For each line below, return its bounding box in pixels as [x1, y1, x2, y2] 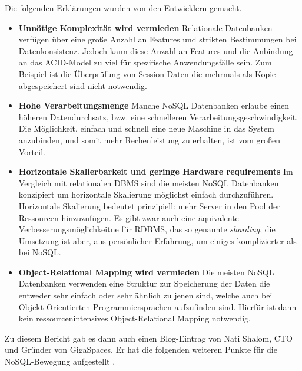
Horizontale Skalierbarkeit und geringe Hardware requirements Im [18, 165, 293, 178]
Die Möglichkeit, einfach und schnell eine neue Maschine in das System [18, 122, 274, 134]
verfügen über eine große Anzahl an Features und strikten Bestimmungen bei [18, 33, 297, 45]
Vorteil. [18, 145, 45, 157]
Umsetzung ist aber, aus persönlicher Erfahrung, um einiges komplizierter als [18, 234, 297, 247]
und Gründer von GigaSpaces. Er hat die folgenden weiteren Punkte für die [5, 343, 277, 356]
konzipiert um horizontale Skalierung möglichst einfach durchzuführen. [18, 188, 274, 201]
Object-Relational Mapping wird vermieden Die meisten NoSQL [18, 265, 274, 278]
